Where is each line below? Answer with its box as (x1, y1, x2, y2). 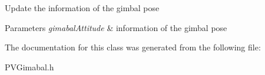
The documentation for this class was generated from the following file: (5, 41, 261, 53)
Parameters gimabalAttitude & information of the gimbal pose (5, 21, 227, 33)
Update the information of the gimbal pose (5, 2, 160, 13)
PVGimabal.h (5, 60, 54, 73)
